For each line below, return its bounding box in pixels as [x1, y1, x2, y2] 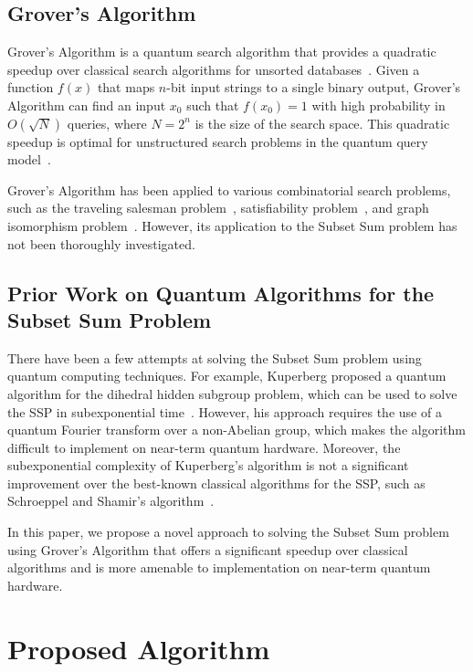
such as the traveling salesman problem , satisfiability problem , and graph [7, 198, 429, 217]
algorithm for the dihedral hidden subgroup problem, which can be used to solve [7, 383, 457, 403]
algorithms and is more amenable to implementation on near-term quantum [7, 558, 431, 577]
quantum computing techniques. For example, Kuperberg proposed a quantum [7, 366, 447, 385]
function [7, 78, 54, 97]
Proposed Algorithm [7, 629, 270, 667]
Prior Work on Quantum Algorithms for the [7, 278, 435, 307]
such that [186, 95, 239, 114]
